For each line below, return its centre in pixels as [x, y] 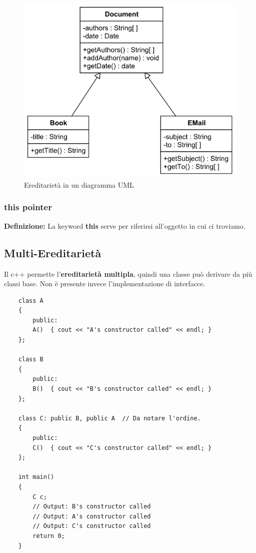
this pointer [28, 207]
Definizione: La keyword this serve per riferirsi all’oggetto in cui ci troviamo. [125, 225]
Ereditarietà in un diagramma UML [79, 184]
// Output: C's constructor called [92, 526]
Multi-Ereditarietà [53, 252]
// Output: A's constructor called [92, 516]
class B [31, 360]
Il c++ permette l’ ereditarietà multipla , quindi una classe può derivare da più [128, 273]
